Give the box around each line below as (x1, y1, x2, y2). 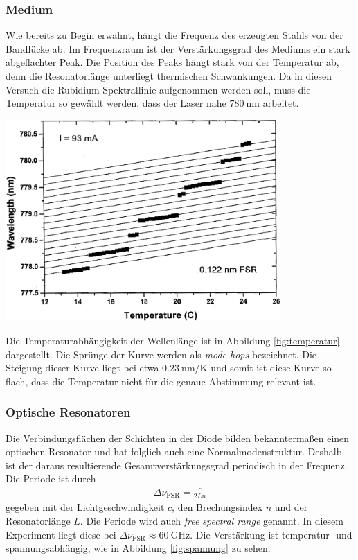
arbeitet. (262, 96, 299, 110)
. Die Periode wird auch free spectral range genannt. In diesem (80, 513, 343, 527)
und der (274, 500, 308, 514)
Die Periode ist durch (6, 471, 96, 486)
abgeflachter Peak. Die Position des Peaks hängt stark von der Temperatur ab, (6, 55, 339, 69)
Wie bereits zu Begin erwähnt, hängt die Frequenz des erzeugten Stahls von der (6, 28, 343, 42)
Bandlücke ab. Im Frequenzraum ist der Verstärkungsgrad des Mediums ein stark (6, 41, 350, 55)
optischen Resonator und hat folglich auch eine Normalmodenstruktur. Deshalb (6, 444, 342, 459)
